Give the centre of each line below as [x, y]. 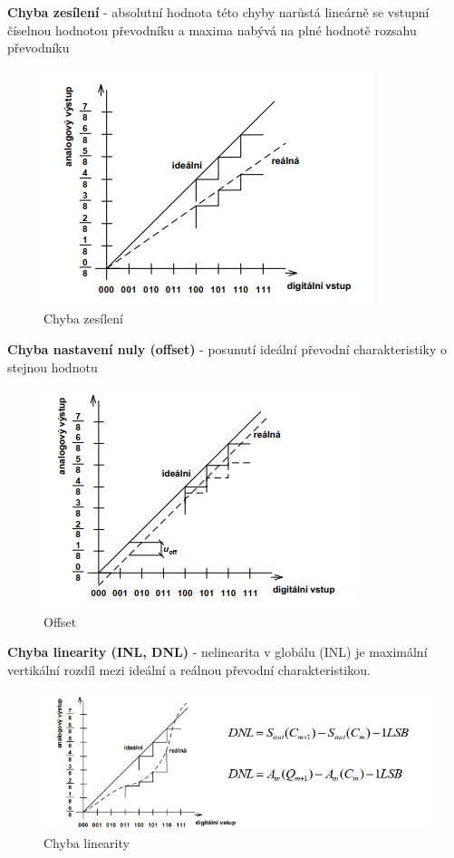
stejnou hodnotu [53, 366]
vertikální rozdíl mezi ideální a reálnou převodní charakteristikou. [189, 669]
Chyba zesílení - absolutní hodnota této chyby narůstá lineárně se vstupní [218, 12]
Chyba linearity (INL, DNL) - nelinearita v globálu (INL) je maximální [217, 652]
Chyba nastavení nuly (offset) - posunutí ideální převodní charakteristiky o [227, 348]
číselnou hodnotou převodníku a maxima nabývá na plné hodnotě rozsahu [212, 29]
